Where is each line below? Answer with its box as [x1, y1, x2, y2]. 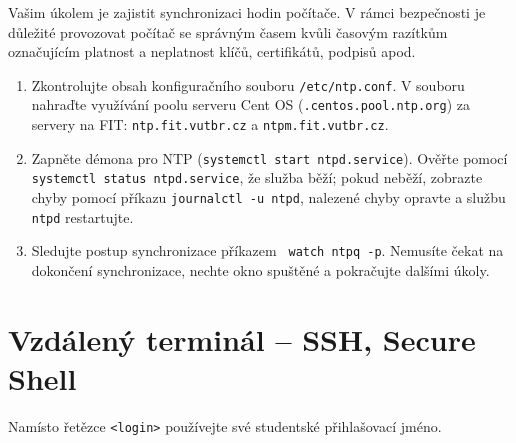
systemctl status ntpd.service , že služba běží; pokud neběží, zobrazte [31, 167, 483, 188]
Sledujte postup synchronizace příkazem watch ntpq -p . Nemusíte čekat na [31, 240, 504, 261]
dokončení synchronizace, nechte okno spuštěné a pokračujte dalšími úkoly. [31, 260, 490, 281]
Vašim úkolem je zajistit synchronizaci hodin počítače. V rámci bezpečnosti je [8, 2, 486, 22]
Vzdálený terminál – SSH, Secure [8, 318, 476, 359]
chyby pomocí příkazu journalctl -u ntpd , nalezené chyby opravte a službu [31, 187, 506, 208]
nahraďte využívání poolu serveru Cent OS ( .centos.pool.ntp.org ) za [31, 94, 470, 115]
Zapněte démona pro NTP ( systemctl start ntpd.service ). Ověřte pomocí [31, 147, 508, 168]
